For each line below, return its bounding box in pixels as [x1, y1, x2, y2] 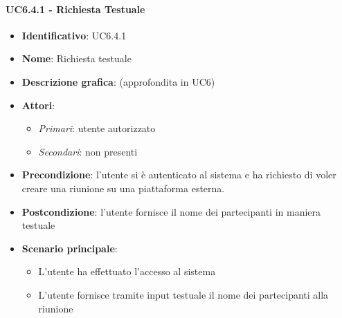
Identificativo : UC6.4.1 [21, 28, 127, 42]
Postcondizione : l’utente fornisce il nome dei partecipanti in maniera [21, 204, 321, 218]
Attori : [21, 97, 55, 112]
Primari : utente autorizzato [38, 121, 156, 135]
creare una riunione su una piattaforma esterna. [21, 180, 225, 195]
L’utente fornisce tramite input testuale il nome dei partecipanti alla [38, 287, 329, 301]
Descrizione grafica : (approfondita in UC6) [21, 74, 215, 88]
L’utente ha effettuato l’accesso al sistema [38, 264, 216, 279]
